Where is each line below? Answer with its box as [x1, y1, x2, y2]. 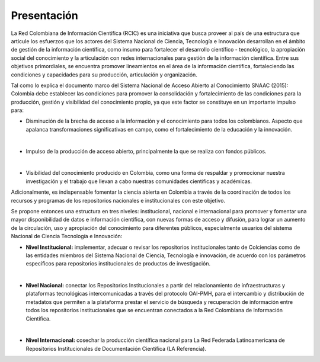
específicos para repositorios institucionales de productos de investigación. [25, 260, 211, 267]
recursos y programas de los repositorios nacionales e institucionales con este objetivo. [11, 197, 225, 204]
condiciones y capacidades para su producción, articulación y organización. [11, 71, 198, 78]
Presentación [11, 9, 78, 22]
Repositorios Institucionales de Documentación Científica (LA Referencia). [25, 345, 207, 352]
